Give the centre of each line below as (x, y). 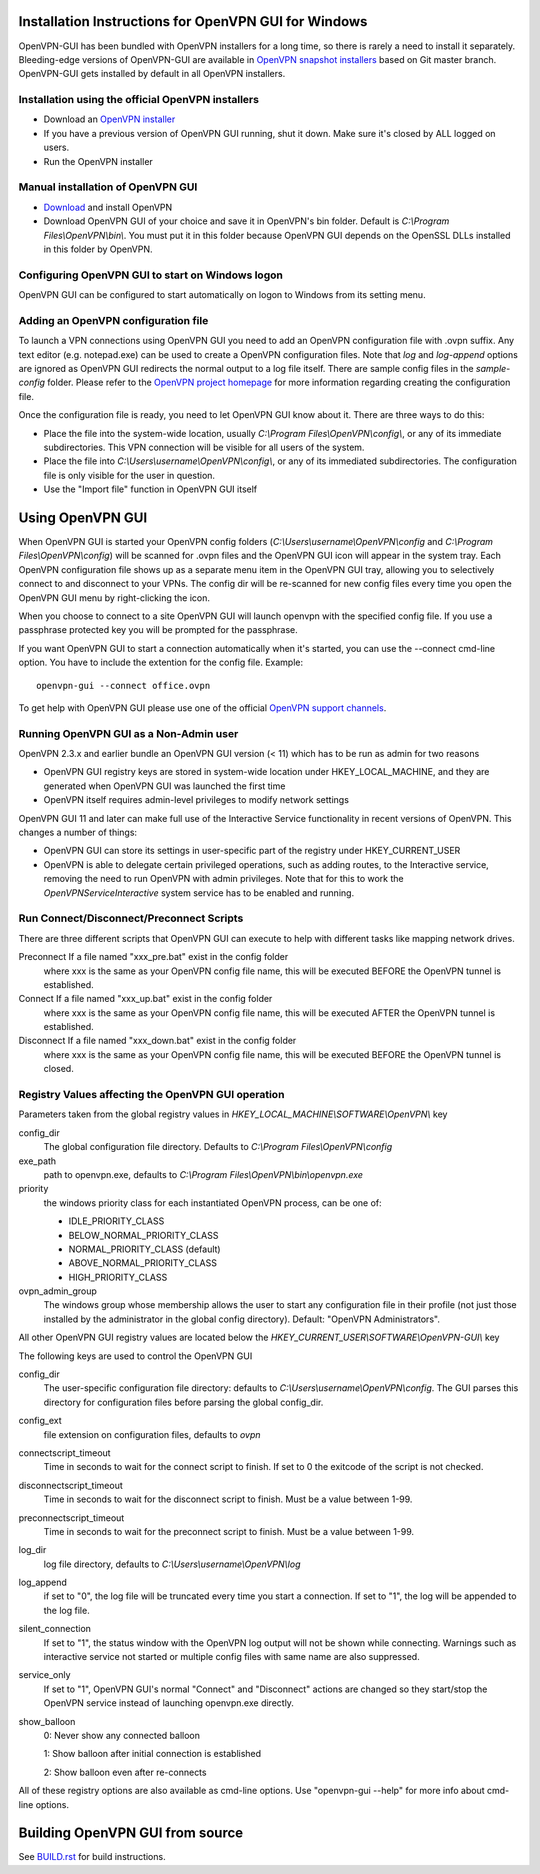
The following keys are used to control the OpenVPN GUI (135, 1356)
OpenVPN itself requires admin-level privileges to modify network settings (196, 800)
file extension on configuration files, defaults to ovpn (152, 1434)
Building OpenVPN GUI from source (131, 1833)
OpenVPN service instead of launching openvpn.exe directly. (169, 1703)
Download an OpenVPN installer (109, 119)
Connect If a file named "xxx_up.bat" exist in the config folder (145, 999)
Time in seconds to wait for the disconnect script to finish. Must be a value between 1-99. (228, 1499)
